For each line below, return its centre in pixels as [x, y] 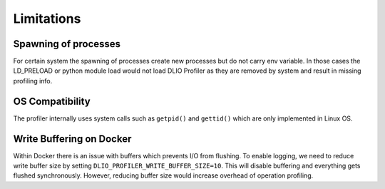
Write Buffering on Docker [72, 139]
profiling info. [33, 81]
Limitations [47, 19]
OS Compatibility [52, 101]
